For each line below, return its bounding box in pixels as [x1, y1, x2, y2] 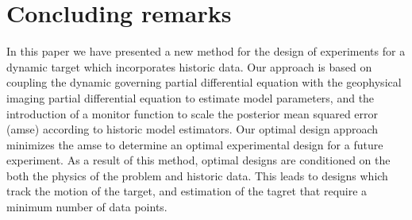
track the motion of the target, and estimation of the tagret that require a [6, 183, 368, 199]
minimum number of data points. [6, 199, 167, 215]
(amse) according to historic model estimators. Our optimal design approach [6, 121, 379, 137]
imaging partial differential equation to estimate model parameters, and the [6, 89, 375, 106]
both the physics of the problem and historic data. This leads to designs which [6, 167, 388, 183]
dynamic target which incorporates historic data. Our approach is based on [6, 58, 372, 75]
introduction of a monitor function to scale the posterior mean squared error [6, 105, 379, 122]
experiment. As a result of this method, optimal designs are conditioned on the [6, 152, 391, 168]
